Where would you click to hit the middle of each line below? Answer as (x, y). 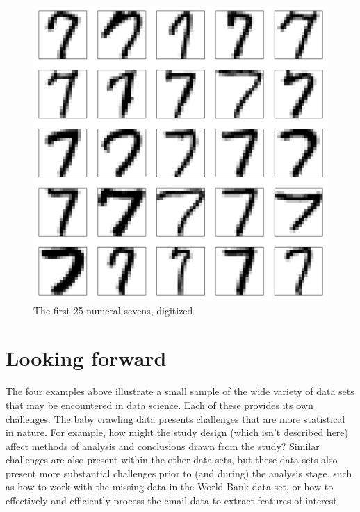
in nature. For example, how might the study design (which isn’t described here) (177, 432)
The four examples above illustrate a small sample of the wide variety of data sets (180, 391)
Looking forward (86, 358)
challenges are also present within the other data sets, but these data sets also (172, 459)
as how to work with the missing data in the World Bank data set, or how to (170, 487)
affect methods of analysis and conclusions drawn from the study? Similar (163, 446)
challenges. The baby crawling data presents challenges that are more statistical (175, 418)
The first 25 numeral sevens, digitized (113, 310)
